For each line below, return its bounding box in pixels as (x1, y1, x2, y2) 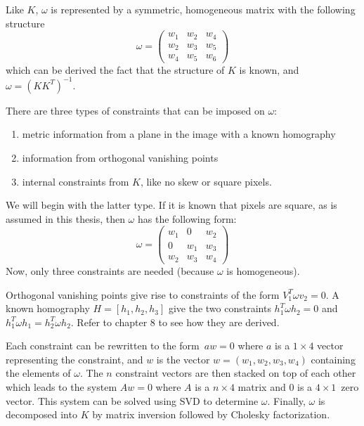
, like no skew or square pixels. (140, 174, 272, 188)
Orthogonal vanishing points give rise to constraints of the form (6, 287, 280, 302)
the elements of (6, 366, 71, 380)
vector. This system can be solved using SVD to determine (6, 393, 259, 408)
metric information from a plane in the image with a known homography (22, 127, 336, 141)
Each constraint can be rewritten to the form (6, 338, 200, 353)
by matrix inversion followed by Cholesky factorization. (92, 407, 330, 422)
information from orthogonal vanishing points (22, 150, 219, 164)
